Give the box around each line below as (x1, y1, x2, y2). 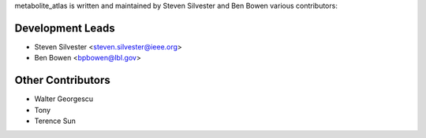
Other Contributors (14, 74, 110, 87)
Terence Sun (34, 116, 77, 125)
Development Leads (14, 21, 116, 34)
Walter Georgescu (34, 94, 94, 103)
